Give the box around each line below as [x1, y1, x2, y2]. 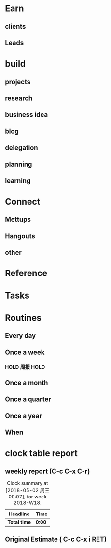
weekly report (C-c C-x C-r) [5, 467, 90, 475]
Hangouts [5, 232, 35, 240]
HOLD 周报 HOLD [5, 363, 45, 370]
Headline [9, 511, 30, 517]
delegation [5, 144, 38, 152]
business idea [5, 110, 48, 119]
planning [5, 160, 32, 168]
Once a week [5, 348, 45, 356]
